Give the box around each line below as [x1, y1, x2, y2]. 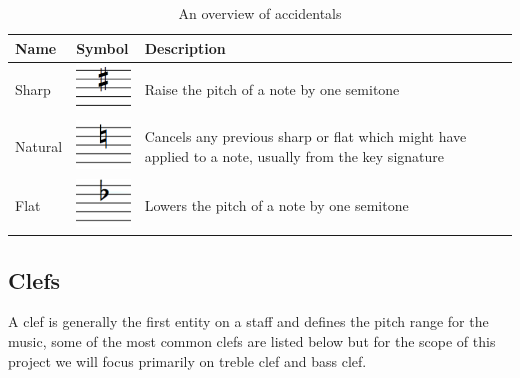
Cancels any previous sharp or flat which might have [144, 126, 467, 147]
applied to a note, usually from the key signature [144, 145, 444, 166]
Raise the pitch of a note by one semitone [144, 78, 400, 99]
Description [144, 37, 226, 58]
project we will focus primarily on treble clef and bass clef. [8, 350, 367, 371]
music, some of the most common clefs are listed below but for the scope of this [8, 330, 496, 351]
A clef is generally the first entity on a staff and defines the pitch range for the [8, 311, 489, 332]
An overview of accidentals [178, 3, 342, 23]
